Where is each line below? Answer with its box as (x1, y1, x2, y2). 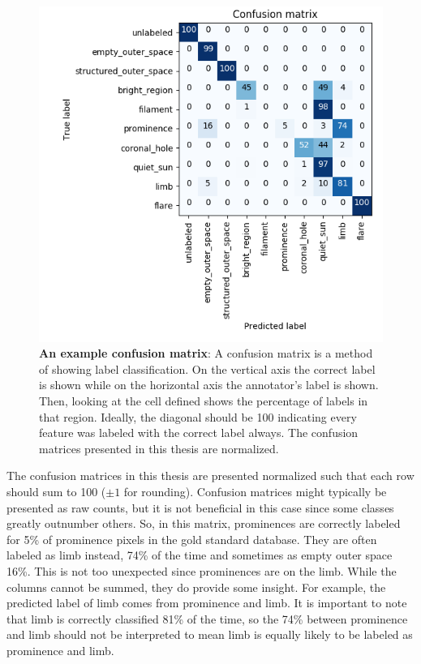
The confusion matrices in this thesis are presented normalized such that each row (6, 467, 415, 484)
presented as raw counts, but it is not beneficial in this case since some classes (6, 499, 394, 516)
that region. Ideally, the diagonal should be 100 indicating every (39, 408, 357, 425)
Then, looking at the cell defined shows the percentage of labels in (39, 392, 368, 409)
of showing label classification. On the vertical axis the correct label (39, 360, 376, 377)
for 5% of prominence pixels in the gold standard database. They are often (6, 530, 377, 547)
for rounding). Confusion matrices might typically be (123, 483, 387, 500)
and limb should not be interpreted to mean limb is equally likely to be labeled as (6, 626, 413, 643)
